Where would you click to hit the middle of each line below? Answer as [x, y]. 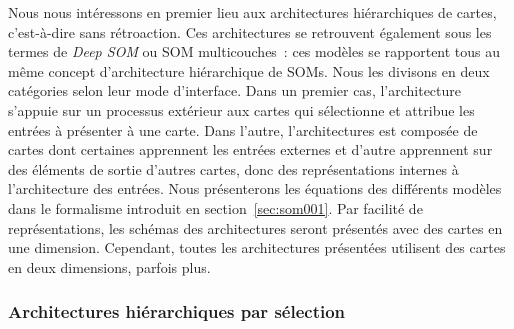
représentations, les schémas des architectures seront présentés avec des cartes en [255, 227]
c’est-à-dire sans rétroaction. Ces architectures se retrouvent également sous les [250, 31]
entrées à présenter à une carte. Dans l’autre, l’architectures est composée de [243, 129]
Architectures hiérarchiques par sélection [177, 311]
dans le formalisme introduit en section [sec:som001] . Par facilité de [215, 207]
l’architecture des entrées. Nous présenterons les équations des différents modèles [255, 188]
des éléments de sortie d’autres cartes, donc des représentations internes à [233, 168]
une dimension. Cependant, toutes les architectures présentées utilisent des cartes [257, 247]
